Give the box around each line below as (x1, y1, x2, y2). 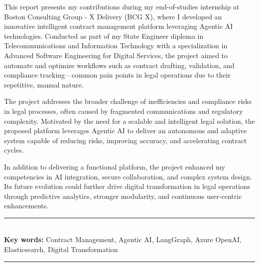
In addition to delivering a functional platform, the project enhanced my (4, 161, 225, 172)
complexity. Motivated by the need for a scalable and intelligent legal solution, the (4, 115, 255, 126)
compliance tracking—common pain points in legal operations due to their (4, 70, 231, 80)
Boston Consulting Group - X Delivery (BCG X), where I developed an (4, 11, 222, 21)
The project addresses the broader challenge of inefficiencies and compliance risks (4, 96, 252, 106)
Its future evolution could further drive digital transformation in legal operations (4, 181, 251, 191)
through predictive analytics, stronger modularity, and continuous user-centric (4, 190, 242, 201)
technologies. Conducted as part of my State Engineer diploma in (4, 30, 204, 41)
